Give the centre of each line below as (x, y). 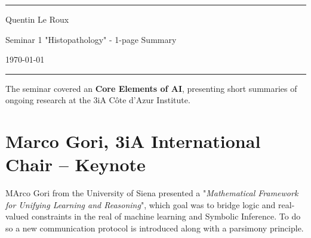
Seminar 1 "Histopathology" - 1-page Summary (91, 39)
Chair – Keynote (76, 164)
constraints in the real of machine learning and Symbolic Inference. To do (166, 216)
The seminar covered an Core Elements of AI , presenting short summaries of (151, 88)
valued (17, 216)
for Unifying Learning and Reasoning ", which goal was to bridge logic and (141, 204)
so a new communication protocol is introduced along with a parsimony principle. (155, 228)
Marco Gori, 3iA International (133, 141)
